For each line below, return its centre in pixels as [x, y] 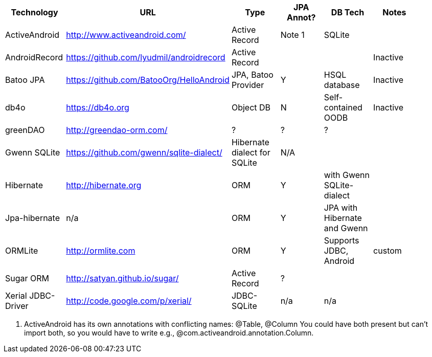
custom [388, 251]
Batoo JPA [25, 80]
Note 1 [292, 35]
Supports [342, 240]
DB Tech [348, 12]
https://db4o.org [98, 107]
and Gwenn [346, 228]
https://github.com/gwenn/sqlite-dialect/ [144, 152]
